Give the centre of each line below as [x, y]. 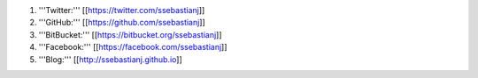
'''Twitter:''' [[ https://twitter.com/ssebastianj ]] [122, 10]
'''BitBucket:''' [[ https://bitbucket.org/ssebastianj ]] [130, 34]
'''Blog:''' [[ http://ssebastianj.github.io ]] [111, 59]
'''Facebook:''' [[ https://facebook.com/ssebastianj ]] [133, 47]
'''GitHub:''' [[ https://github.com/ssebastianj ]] [122, 23]
